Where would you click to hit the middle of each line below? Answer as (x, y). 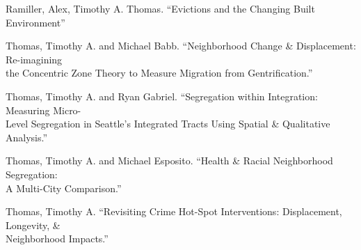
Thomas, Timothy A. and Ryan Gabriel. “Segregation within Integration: (162, 96)
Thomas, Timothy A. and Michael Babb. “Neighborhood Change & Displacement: (181, 46)
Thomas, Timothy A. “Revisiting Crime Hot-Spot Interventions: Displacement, (174, 211)
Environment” (35, 22)
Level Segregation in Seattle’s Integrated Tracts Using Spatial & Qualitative (168, 124)
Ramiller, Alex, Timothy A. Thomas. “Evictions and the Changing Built (160, 8)
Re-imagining (34, 59)
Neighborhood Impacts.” (57, 239)
